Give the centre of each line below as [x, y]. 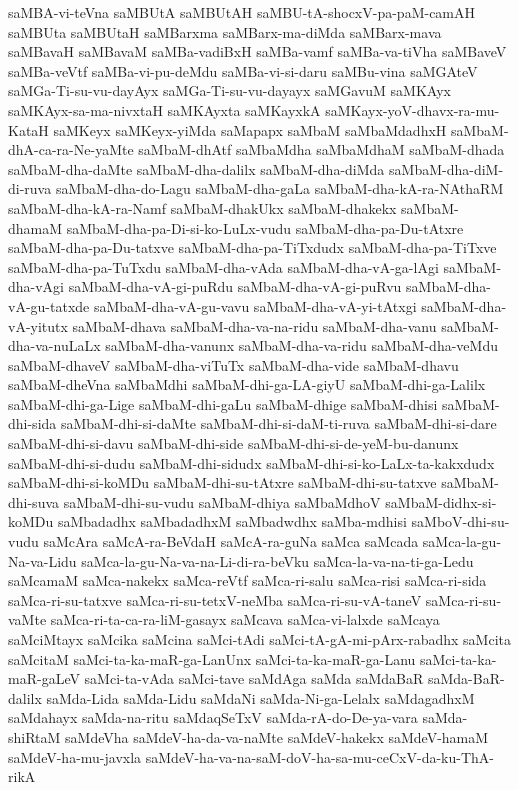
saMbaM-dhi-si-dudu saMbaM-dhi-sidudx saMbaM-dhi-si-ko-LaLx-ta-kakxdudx [251, 462]
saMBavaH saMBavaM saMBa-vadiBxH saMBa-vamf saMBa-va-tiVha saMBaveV [257, 51]
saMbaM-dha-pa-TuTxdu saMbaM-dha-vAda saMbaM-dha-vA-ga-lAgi [223, 266]
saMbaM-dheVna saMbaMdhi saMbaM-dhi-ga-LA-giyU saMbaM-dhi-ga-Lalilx [247, 384]
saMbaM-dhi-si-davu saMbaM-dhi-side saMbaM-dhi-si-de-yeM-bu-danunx [233, 443]
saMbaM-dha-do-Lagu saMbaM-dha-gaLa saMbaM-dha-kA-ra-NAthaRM [279, 188]
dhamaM [35, 227]
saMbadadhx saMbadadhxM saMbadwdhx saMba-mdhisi [232, 521]
